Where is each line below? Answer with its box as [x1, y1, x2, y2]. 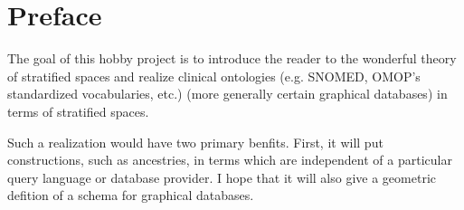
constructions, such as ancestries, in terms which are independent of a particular [7, 150, 452, 169]
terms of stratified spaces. [7, 101, 149, 120]
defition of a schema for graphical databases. [7, 186, 254, 205]
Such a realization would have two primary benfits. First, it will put [7, 132, 384, 151]
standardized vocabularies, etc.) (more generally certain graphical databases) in [7, 84, 448, 103]
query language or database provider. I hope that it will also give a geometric [7, 167, 437, 186]
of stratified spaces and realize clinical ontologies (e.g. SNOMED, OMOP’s [7, 66, 421, 85]
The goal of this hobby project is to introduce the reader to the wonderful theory [7, 49, 457, 68]
